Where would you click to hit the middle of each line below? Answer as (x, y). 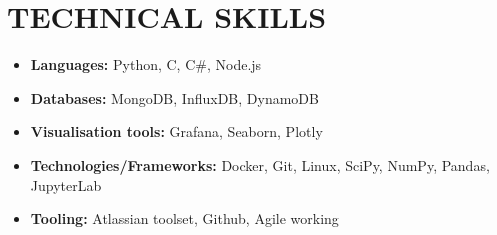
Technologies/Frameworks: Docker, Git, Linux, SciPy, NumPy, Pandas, (260, 164)
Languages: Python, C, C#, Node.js (146, 64)
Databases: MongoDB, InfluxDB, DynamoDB (174, 97)
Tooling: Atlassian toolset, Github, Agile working (184, 218)
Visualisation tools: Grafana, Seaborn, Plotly (176, 131)
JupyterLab (66, 184)
